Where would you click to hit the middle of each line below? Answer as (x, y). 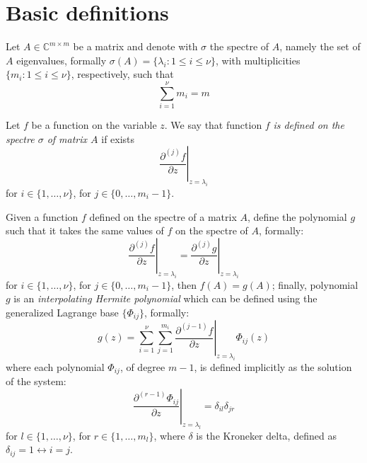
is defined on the (309, 125)
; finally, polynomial (315, 284)
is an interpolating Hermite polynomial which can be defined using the (165, 298)
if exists (118, 138)
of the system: (36, 381)
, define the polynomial (297, 216)
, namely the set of (320, 46)
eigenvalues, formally (62, 60)
